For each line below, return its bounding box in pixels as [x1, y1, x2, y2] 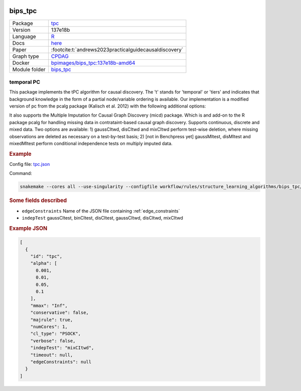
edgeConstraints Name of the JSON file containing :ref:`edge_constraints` [22, 208, 180, 214]
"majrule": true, [30, 317, 73, 323]
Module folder [12, 66, 46, 73]
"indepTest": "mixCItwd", [30, 345, 94, 351]
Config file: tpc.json [9, 161, 50, 167]
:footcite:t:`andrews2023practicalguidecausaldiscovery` [51, 46, 184, 53]
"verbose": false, [30, 338, 76, 344]
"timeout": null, [30, 352, 73, 358]
